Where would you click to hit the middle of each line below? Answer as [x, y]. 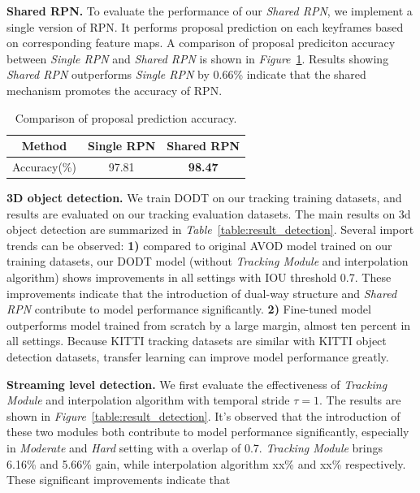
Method [44, 146]
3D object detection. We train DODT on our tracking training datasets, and [204, 198]
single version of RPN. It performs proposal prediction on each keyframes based [205, 26]
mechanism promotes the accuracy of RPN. [115, 90]
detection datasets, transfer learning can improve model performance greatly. [198, 357]
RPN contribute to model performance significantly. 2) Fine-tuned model [189, 309]
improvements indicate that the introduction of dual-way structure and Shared [202, 293]
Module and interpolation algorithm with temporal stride [148, 400]
